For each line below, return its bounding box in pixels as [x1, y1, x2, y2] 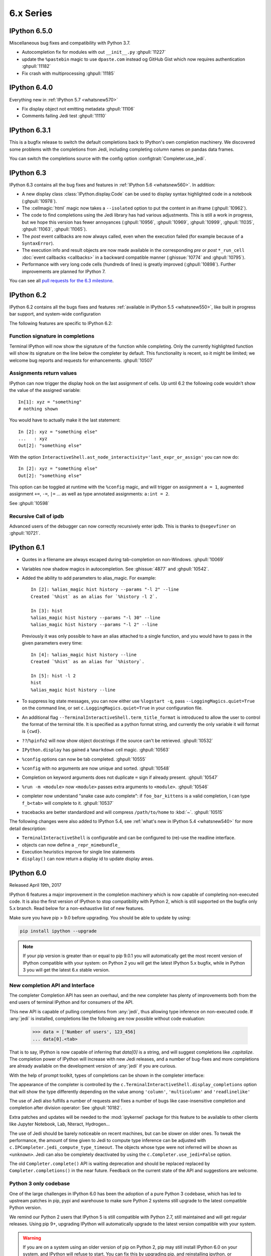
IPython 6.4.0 [9, 83, 53, 92]
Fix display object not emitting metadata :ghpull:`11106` [22, 106, 135, 112]
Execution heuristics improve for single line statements [22, 849, 135, 855]
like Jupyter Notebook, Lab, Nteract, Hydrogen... [9, 1121, 110, 1127]
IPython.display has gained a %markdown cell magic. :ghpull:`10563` [22, 747, 170, 753]
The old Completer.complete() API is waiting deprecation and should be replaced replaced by [9, 1161, 210, 1167]
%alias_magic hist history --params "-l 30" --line [31, 614, 161, 620]
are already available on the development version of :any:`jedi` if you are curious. [9, 1063, 177, 1069]
